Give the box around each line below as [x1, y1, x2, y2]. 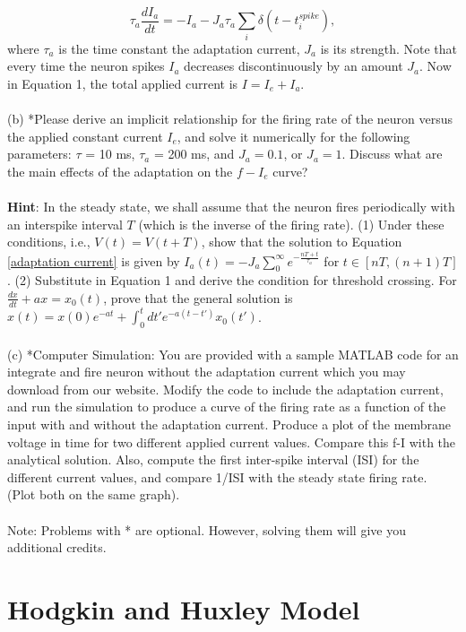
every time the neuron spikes [7, 56, 165, 75]
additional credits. [7, 538, 107, 557]
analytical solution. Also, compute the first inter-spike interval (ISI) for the [7, 450, 419, 469]
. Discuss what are [341, 144, 443, 163]
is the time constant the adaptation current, [58, 39, 300, 57]
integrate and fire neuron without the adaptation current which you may [7, 362, 406, 381]
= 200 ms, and [153, 144, 235, 163]
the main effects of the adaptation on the [7, 161, 233, 180]
